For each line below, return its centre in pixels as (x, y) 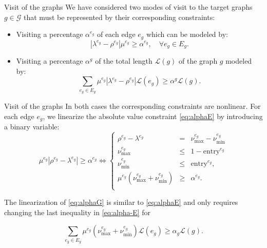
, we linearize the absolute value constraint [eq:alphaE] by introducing (153, 116)
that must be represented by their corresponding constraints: (119, 17)
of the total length (124, 61)
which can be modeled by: (187, 34)
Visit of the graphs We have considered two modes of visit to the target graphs (128, 7)
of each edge (116, 34)
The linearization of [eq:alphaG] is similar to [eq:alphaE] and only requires (121, 202)
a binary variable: (32, 127)
